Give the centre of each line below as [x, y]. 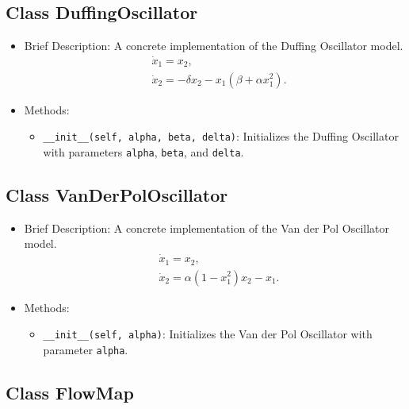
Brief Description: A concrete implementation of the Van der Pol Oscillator [207, 228]
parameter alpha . [86, 349]
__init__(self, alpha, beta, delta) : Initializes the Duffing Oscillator [221, 136]
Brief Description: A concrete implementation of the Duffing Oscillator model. [214, 46]
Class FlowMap [70, 392]
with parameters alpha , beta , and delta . [143, 151]
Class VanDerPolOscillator [117, 194]
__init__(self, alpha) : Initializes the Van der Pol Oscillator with [208, 334]
